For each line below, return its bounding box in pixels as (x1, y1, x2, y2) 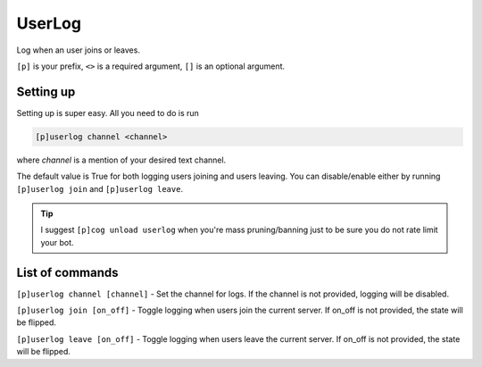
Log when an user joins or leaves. (16, 45, 140, 55)
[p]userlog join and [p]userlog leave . (16, 183, 183, 194)
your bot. (40, 237, 75, 247)
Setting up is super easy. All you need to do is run (16, 107, 200, 118)
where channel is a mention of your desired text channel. (16, 154, 227, 165)
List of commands (16, 264, 120, 280)
